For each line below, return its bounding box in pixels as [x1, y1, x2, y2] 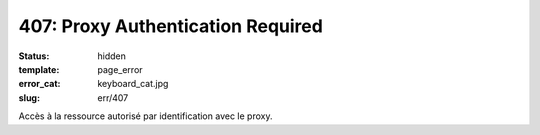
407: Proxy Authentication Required [18, 15, 324, 37]
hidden [97, 50, 127, 62]
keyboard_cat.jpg [97, 78, 169, 90]
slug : [18, 91, 40, 104]
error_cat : [18, 78, 61, 90]
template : [18, 63, 60, 75]
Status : [18, 50, 50, 62]
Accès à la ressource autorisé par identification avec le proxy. [18, 110, 273, 122]
